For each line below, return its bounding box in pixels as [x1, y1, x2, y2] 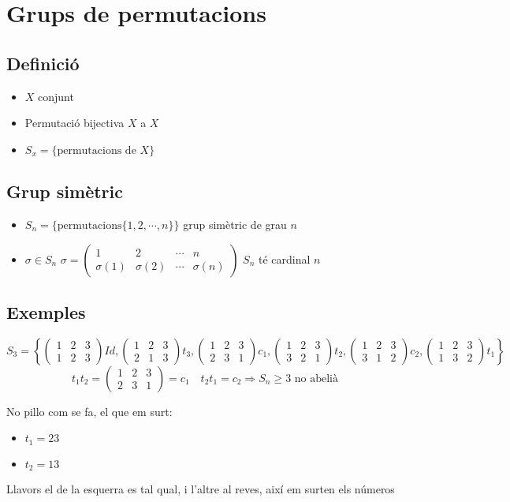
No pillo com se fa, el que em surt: [6, 403, 173, 419]
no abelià [294, 373, 339, 384]
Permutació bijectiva [24, 114, 125, 131]
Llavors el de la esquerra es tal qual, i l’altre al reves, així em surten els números [6, 481, 395, 497]
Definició [6, 51, 80, 75]
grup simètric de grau [183, 215, 287, 232]
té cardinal [258, 250, 311, 267]
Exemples [6, 299, 86, 324]
